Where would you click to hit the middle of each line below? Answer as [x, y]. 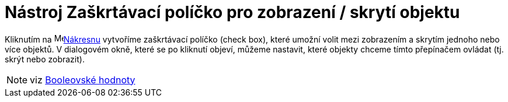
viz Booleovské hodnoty [83, 80]
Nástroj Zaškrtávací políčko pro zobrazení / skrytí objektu [232, 12]
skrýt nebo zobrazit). [45, 59]
